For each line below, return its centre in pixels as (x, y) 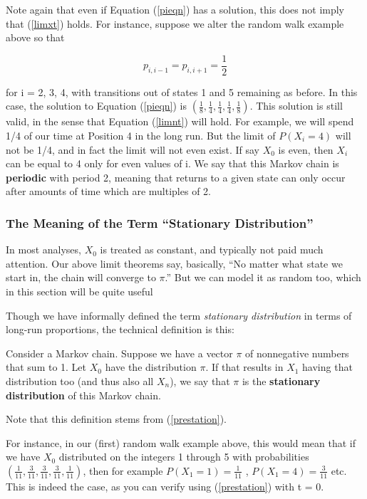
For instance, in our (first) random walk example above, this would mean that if (181, 442)
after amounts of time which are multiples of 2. (108, 191)
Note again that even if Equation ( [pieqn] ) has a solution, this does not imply (175, 9)
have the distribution (151, 367)
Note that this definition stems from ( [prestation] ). (116, 419)
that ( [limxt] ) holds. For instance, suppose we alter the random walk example (175, 23)
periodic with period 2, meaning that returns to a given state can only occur (176, 177)
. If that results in (244, 367)
